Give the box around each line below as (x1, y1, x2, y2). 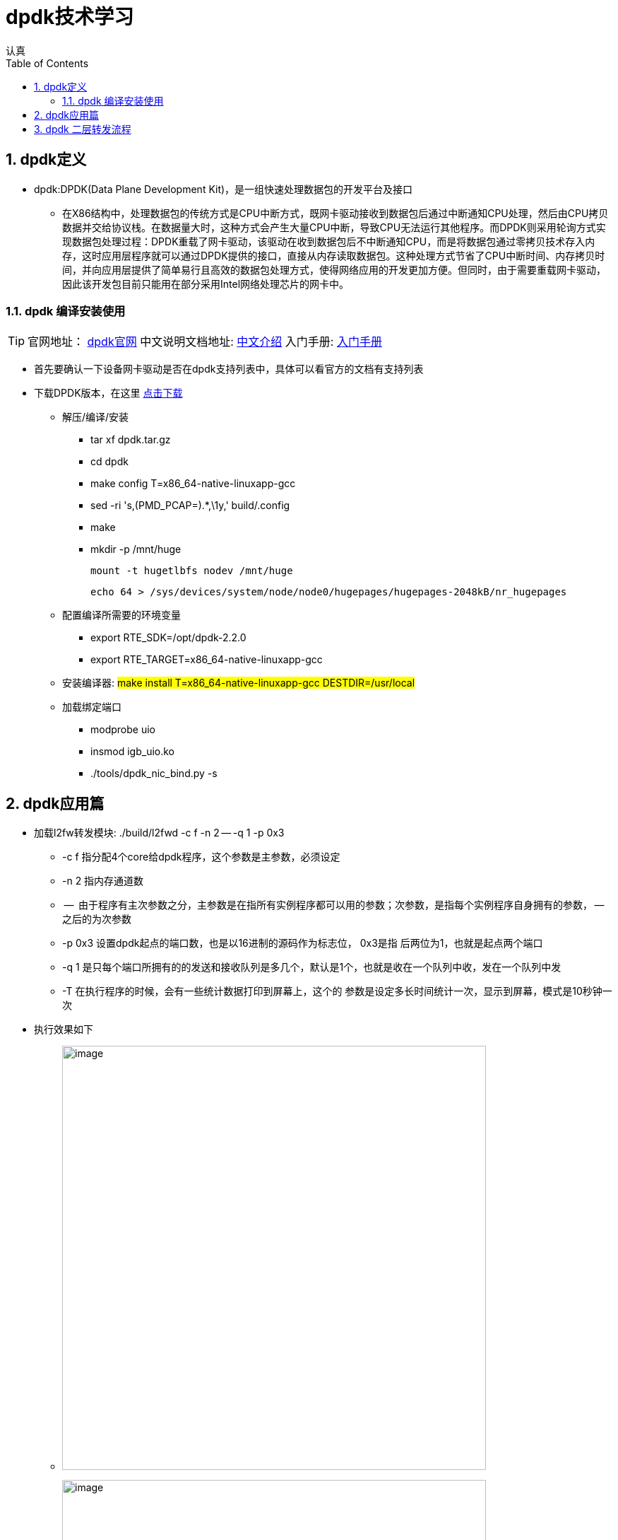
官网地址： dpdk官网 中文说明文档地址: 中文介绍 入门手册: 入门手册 (28, 334, 382, 349)
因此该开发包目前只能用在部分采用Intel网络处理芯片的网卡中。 (62, 277, 350, 290)
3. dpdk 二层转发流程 (34, 122, 131, 135)
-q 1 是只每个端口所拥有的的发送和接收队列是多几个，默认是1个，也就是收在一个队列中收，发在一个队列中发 (62, 961, 561, 974)
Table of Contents (6, 57, 89, 69)
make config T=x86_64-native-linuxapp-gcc (90, 477, 296, 490)
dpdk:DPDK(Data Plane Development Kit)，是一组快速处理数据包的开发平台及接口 (34, 182, 413, 195)
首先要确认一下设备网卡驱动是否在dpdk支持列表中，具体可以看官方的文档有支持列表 (34, 363, 424, 375)
